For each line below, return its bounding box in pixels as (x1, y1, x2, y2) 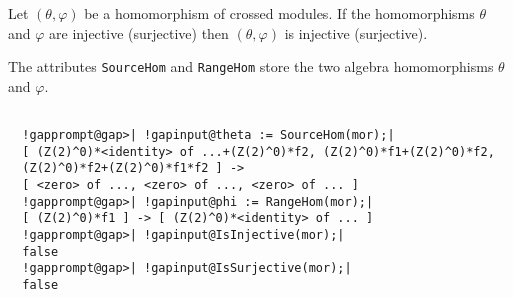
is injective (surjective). (284, 22, 428, 43)
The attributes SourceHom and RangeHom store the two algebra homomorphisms (8, 56, 494, 77)
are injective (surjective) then (49, 22, 229, 43)
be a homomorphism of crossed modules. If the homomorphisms (84, 3, 475, 23)
